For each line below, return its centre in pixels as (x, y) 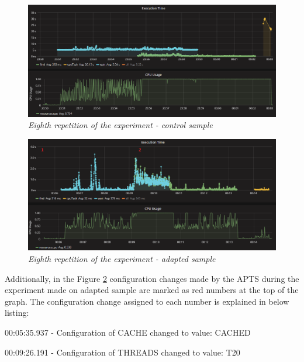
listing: (17, 313)
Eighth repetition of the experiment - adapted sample (122, 258)
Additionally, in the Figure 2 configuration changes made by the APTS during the (152, 278)
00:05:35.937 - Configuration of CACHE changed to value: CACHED (128, 332)
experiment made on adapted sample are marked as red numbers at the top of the (152, 290)
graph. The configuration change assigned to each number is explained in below (147, 301)
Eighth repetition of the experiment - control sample (120, 125)
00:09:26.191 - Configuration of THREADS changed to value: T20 (122, 352)
